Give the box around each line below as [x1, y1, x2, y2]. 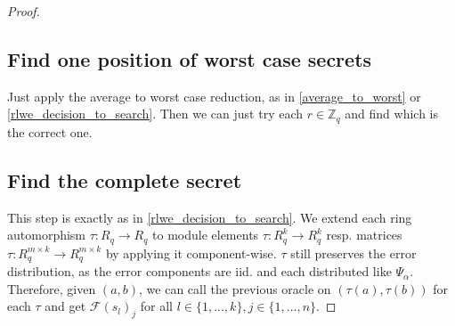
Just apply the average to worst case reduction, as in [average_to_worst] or [7, 86, 421, 105]
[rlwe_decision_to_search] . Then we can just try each [7, 104, 304, 123]
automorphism [7, 225, 86, 244]
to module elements [152, 225, 259, 244]
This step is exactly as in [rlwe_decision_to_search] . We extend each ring [7, 208, 412, 226]
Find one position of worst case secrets [7, 45, 372, 72]
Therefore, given [7, 279, 96, 297]
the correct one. [7, 122, 93, 141]
